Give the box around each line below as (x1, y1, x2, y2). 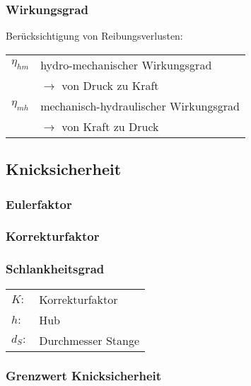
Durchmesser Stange (39, 331, 139, 348)
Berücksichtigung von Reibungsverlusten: (6, 28, 183, 43)
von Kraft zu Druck (62, 118, 159, 135)
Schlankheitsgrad (6, 260, 105, 278)
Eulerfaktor (6, 195, 72, 212)
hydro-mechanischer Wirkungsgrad (40, 56, 212, 73)
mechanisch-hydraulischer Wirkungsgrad (40, 97, 240, 114)
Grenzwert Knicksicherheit (6, 367, 162, 385)
